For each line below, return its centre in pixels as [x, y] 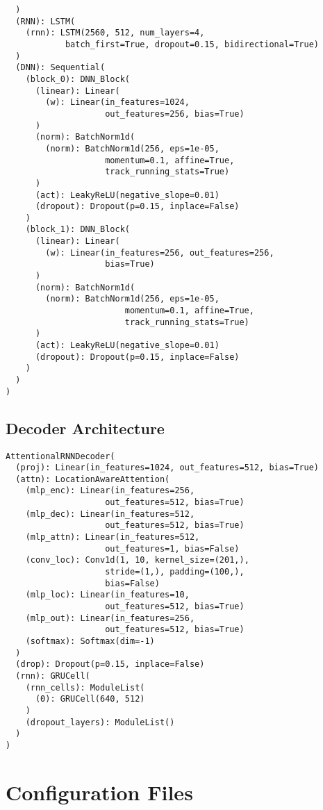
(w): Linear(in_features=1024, [117, 102]
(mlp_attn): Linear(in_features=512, [113, 537]
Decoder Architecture [85, 428]
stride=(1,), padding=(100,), [175, 572]
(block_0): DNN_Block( [77, 79]
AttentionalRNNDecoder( [60, 456]
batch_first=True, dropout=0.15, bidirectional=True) [192, 44]
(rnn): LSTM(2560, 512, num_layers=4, [115, 33]
